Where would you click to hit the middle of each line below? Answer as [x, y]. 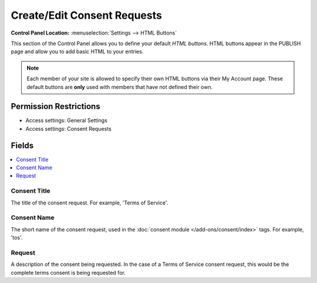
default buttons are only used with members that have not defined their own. [120, 87]
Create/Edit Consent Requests [87, 15]
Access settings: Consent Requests [68, 128]
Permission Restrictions [55, 106]
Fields [22, 146]
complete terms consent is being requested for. [68, 272]
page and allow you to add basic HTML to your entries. [77, 52]
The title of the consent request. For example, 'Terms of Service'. [90, 203]
